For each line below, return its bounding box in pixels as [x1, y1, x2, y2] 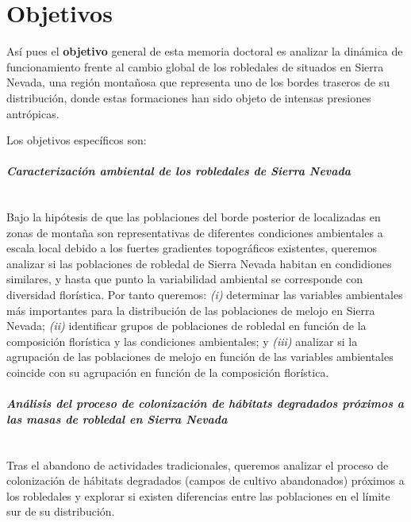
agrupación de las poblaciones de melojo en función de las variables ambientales [6, 348, 394, 365]
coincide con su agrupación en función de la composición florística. [6, 364, 329, 381]
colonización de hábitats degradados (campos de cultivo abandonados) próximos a [6, 472, 405, 489]
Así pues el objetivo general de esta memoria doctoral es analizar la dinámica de [6, 43, 403, 59]
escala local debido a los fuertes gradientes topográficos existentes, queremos [6, 240, 377, 256]
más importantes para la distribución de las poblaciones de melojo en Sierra [6, 301, 375, 318]
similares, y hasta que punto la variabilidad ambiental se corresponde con [6, 271, 363, 287]
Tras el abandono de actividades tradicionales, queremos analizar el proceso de [6, 456, 389, 473]
